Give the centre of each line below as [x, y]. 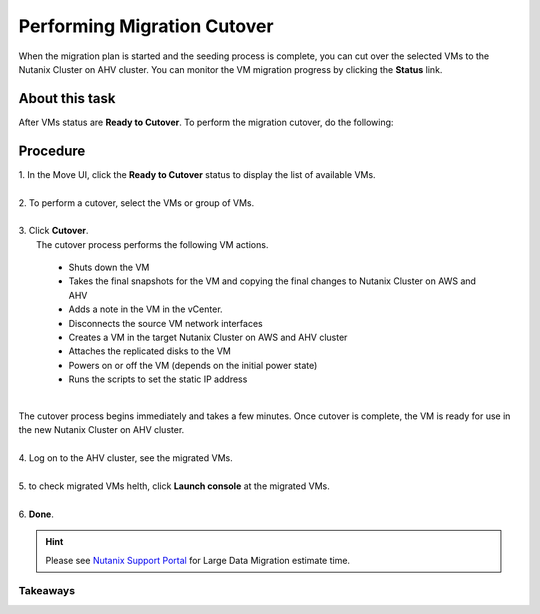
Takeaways [46, 591]
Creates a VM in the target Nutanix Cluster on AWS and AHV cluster [208, 337]
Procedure [52, 150]
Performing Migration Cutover [146, 26]
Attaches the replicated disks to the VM [150, 351]
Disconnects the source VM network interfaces [166, 323]
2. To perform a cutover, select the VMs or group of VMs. [136, 202]
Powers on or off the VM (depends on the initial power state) [193, 365]
